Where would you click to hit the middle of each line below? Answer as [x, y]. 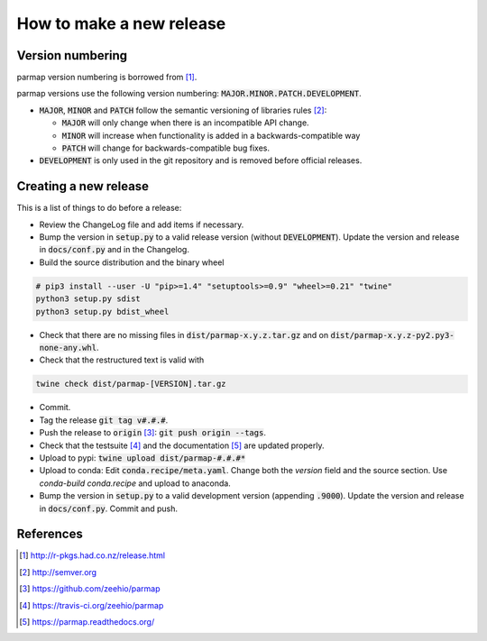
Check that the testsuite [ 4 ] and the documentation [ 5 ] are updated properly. [182, 445]
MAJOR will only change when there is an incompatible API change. [186, 123]
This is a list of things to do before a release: [99, 208]
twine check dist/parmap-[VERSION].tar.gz [131, 384]
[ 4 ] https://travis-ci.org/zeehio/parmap [92, 605]
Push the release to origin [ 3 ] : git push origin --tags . [152, 433]
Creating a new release [83, 186]
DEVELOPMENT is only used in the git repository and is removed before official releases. [201, 160]
